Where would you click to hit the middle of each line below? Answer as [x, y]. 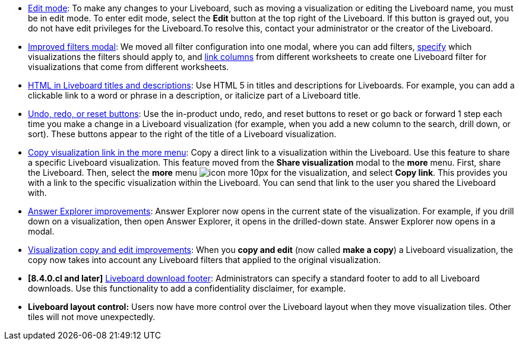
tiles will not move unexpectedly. [92, 317]
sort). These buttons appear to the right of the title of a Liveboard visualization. [182, 134]
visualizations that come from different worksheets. [129, 67]
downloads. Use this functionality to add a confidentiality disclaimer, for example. [187, 288]
